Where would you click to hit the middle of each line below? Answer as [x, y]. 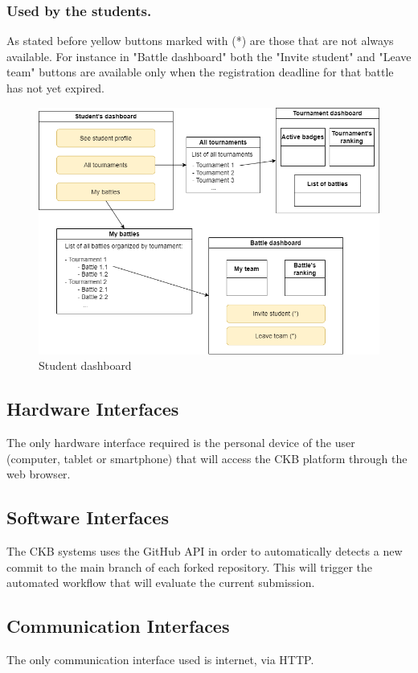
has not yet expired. [55, 88]
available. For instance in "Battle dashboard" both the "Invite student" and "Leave [209, 56]
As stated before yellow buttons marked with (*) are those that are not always [200, 41]
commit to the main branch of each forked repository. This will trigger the [189, 566]
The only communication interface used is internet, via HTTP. [160, 660]
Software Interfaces [88, 517]
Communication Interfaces [118, 626]
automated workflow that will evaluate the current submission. [161, 583]
